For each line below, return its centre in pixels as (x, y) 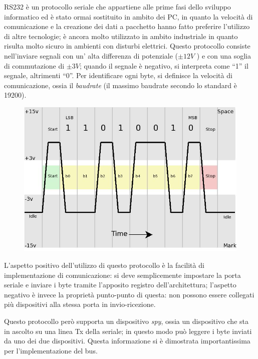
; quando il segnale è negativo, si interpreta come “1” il (164, 65)
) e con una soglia (224, 55)
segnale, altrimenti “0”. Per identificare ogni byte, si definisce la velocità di (118, 75)
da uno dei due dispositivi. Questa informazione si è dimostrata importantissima (127, 341)
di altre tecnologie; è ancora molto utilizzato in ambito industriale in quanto (121, 36)
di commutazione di (34, 65)
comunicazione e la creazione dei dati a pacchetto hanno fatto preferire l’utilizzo (127, 26)
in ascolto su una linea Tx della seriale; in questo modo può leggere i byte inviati (128, 331)
